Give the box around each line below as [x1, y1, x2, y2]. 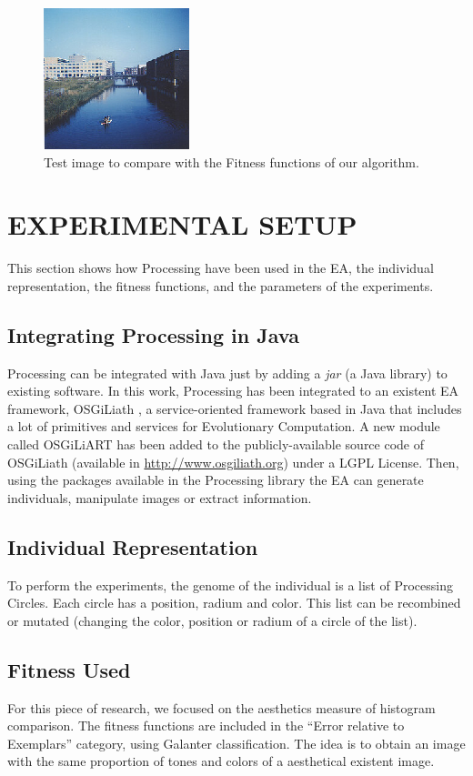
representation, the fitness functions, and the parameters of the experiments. [7, 276, 434, 295]
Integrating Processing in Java [7, 320, 299, 348]
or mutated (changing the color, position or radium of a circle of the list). [7, 610, 418, 630]
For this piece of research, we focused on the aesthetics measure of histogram [7, 698, 436, 717]
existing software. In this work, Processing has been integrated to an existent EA [7, 381, 459, 400]
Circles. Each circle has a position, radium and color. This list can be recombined [7, 593, 461, 612]
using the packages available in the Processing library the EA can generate [7, 470, 424, 489]
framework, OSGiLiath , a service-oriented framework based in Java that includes [7, 398, 462, 418]
